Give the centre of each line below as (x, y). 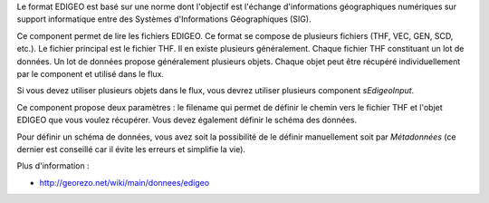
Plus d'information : (53, 166)
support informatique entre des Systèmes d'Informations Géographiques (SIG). (164, 19)
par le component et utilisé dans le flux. (91, 73)
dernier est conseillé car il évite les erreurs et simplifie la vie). (131, 149)
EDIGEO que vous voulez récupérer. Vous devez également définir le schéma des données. (187, 120)
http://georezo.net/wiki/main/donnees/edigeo (125, 182)
